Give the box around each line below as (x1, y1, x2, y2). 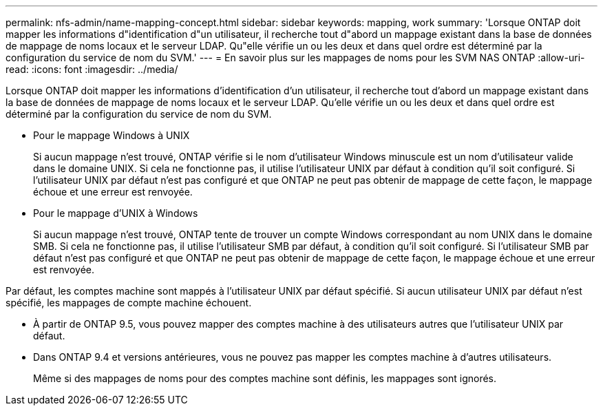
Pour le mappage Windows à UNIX (33, 129, 190, 141)
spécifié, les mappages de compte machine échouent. (6, 297, 252, 308)
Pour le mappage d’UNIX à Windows (33, 207, 198, 219)
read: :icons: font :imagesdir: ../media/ (6, 63, 178, 75)
